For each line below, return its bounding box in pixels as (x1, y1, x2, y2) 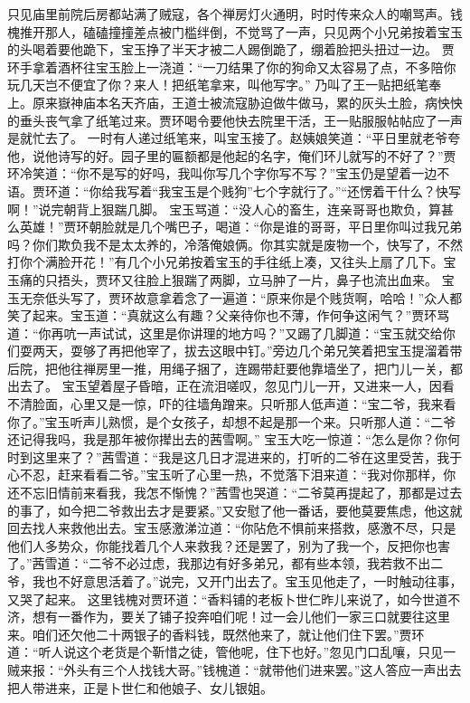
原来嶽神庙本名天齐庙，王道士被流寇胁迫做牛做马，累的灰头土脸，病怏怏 (32, 92, 463, 111)
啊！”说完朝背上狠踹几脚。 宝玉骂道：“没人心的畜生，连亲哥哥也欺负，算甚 (7, 199, 454, 218)
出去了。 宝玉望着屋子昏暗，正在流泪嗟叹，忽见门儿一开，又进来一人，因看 (7, 376, 455, 395)
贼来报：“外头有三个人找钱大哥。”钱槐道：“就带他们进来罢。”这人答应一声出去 (7, 660, 462, 679)
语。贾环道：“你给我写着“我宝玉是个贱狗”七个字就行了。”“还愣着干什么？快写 (7, 181, 462, 200)
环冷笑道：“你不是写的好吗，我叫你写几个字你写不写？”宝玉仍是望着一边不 (7, 164, 450, 183)
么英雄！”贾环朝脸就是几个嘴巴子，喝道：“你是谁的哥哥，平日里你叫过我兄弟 (7, 217, 463, 236)
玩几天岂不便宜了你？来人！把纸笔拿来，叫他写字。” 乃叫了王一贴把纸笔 (7, 75, 429, 94)
